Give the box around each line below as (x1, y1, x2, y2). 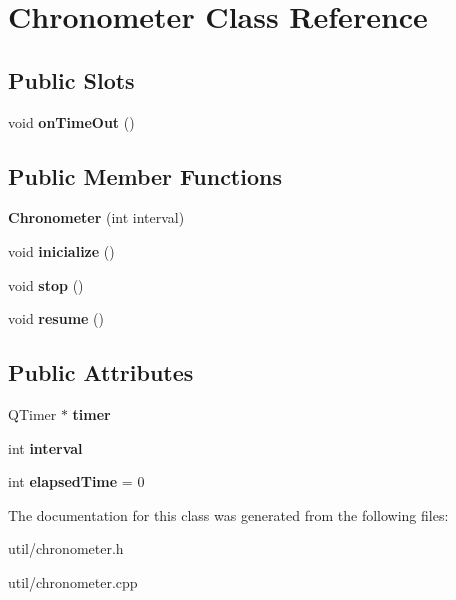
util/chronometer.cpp (8, 571, 138, 592)
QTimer (8, 403, 57, 424)
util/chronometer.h (8, 538, 124, 559)
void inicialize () (8, 240, 115, 261)
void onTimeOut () (8, 111, 135, 132)
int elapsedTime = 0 (8, 471, 145, 492)
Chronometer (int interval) (8, 207, 185, 228)
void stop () (8, 274, 84, 295)
